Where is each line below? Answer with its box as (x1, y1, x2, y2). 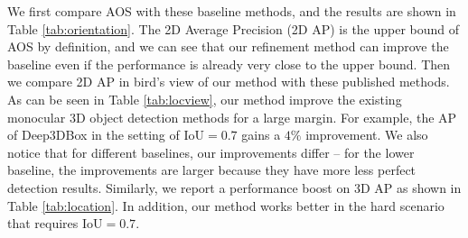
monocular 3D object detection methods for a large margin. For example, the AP (7, 107, 457, 126)
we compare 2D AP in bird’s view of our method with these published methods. (7, 72, 450, 91)
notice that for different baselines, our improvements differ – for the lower (7, 142, 415, 161)
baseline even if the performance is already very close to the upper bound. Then (7, 54, 451, 73)
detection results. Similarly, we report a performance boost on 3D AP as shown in (7, 178, 462, 197)
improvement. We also (305, 125, 428, 144)
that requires (7, 214, 79, 233)
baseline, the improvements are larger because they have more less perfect (7, 160, 417, 179)
